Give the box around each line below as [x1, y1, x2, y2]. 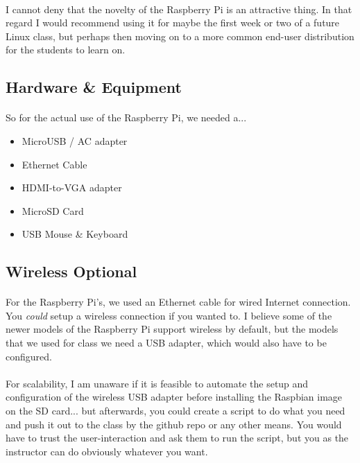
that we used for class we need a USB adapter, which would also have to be [6, 335, 327, 350]
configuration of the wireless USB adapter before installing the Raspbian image [6, 390, 343, 404]
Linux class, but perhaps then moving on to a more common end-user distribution [6, 28, 354, 43]
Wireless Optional [6, 261, 137, 282]
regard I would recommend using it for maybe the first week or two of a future [6, 15, 340, 30]
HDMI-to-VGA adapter [22, 180, 122, 195]
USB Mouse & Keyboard [22, 227, 128, 241]
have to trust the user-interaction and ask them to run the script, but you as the [6, 430, 349, 445]
